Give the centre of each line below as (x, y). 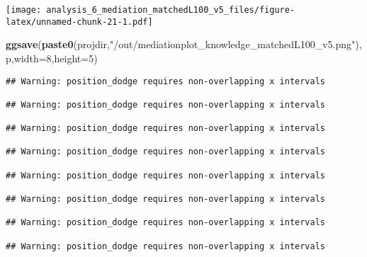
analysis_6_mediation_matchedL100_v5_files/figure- (171, 10)
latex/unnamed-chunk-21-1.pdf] (79, 22)
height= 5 (74, 58)
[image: (24, 10)
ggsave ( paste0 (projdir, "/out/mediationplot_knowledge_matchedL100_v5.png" (181, 44)
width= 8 (33, 58)
